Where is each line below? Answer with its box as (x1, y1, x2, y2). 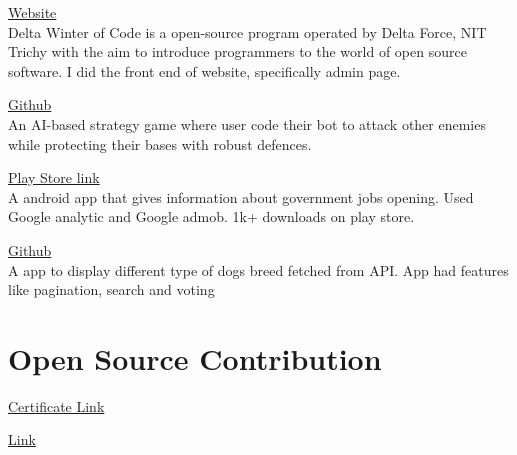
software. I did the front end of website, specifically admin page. (8, 60, 401, 81)
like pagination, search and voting (8, 279, 215, 300)
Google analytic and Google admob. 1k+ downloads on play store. (8, 206, 415, 227)
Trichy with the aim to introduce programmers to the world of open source (8, 41, 467, 62)
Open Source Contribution (8, 337, 382, 378)
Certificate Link (8, 395, 105, 416)
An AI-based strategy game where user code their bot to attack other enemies (8, 113, 486, 134)
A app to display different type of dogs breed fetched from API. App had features (8, 259, 509, 280)
